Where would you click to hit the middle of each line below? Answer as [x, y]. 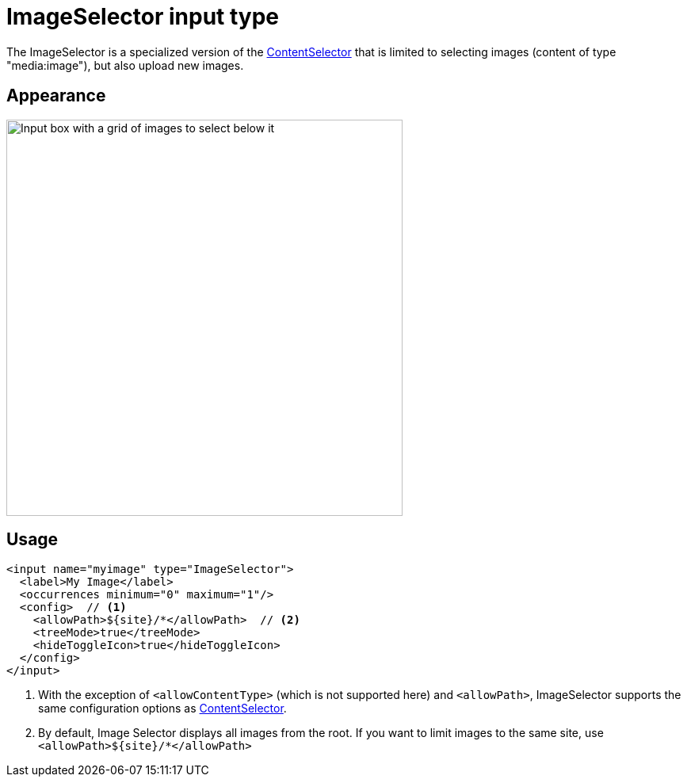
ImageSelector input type [143, 17]
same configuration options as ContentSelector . [162, 709]
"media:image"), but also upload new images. [125, 65]
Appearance [56, 96]
